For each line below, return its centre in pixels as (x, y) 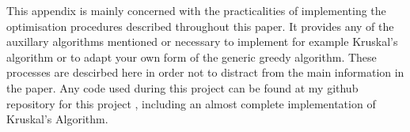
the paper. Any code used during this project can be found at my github (182, 87)
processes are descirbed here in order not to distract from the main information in (205, 72)
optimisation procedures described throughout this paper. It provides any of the (200, 26)
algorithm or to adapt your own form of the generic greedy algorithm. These (192, 57)
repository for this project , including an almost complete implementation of (191, 103)
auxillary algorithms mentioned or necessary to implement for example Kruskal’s (202, 41)
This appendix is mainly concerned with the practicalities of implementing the (196, 10)
